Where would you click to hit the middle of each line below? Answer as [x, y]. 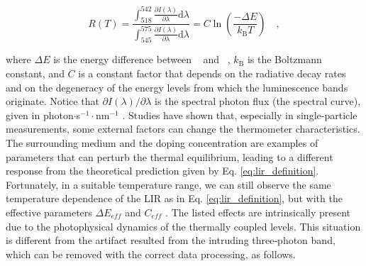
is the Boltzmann [284, 59]
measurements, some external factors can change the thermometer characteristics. [183, 129]
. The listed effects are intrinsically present [258, 212]
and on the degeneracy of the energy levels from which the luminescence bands [177, 87]
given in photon [40, 115]
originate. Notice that [52, 101]
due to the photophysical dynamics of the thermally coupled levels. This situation [183, 226]
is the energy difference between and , [142, 59]
